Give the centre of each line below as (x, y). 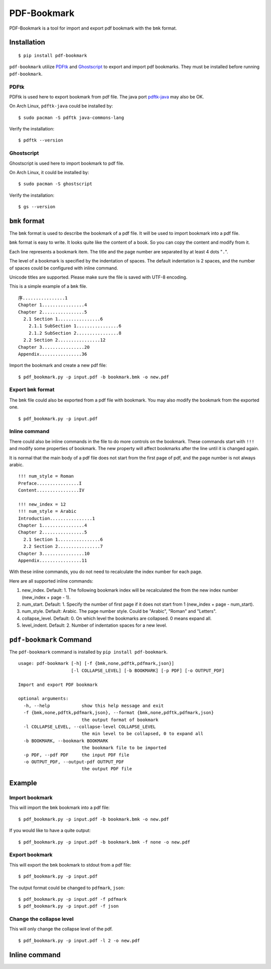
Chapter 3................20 (54, 347)
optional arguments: (43, 699)
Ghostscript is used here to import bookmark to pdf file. (67, 163)
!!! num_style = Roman (46, 476)
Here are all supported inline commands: (51, 581)
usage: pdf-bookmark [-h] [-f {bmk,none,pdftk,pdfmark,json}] (96, 663)
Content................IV (51, 490)
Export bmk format (32, 390)
